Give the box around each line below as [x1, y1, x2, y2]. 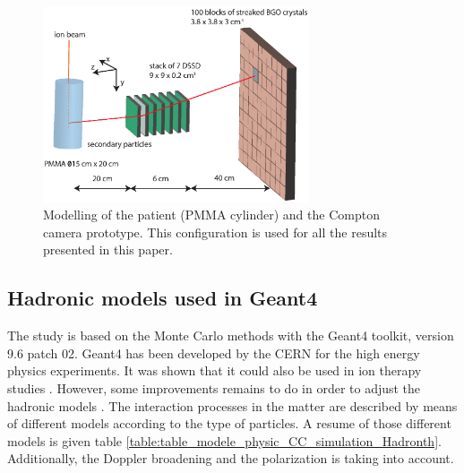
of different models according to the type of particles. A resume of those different [7, 414, 451, 433]
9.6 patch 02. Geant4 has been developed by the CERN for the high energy [7, 343, 420, 362]
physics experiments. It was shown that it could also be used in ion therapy [7, 361, 422, 380]
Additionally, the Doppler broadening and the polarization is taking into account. [7, 449, 454, 468]
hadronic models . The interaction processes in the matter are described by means [7, 396, 458, 415]
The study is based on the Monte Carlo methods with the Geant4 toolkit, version [7, 326, 454, 345]
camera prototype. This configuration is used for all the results [43, 222, 388, 241]
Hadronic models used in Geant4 [7, 284, 318, 312]
